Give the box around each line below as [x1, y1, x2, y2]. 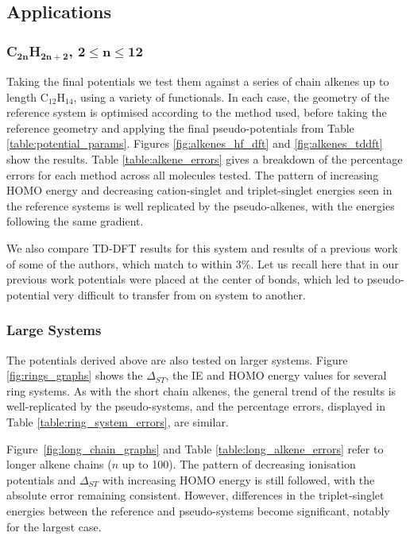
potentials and [6, 471, 76, 488]
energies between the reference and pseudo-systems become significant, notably [6, 502, 390, 519]
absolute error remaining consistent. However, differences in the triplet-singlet [6, 487, 385, 503]
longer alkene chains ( [6, 456, 112, 472]
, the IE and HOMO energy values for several [165, 367, 387, 384]
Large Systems [6, 320, 102, 340]
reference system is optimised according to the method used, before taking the [6, 104, 387, 121]
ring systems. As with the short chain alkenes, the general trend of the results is [6, 382, 396, 399]
